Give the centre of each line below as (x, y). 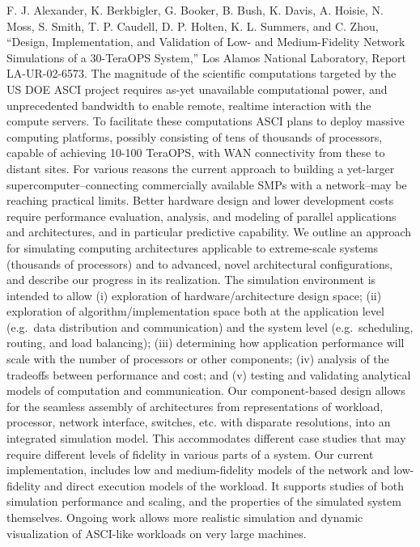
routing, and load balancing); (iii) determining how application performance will (206, 343)
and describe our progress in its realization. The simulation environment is (191, 280)
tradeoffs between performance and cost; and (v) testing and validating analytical (209, 374)
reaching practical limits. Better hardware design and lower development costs (200, 200)
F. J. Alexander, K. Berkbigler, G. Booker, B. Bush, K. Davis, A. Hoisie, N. (195, 10)
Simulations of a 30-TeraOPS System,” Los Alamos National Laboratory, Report (206, 57)
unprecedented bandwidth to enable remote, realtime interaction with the (189, 105)
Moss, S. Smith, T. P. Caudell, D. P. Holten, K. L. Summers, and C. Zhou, (193, 25)
